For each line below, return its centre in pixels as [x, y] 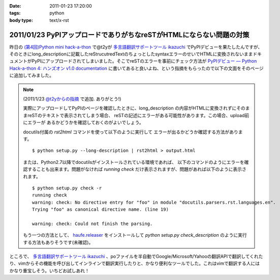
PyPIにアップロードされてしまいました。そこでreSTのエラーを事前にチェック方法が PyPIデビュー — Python [144, 61]
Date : [15, 6]
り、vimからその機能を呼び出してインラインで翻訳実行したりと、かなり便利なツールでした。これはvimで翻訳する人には [135, 263]
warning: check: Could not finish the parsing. [92, 223]
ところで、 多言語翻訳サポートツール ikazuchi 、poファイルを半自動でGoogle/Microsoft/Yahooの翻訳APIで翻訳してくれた [136, 257]
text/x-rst [59, 20]
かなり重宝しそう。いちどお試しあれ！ [50, 270]
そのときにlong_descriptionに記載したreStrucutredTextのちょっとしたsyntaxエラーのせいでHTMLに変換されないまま [131, 54]
